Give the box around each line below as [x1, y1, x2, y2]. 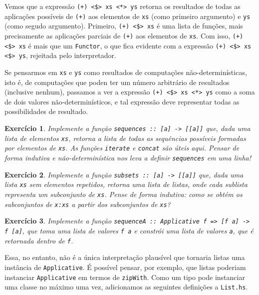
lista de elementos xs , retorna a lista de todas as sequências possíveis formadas [4, 132, 246, 143]
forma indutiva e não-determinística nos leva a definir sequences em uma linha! [4, 152, 252, 162]
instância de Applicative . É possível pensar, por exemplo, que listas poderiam [4, 261, 246, 272]
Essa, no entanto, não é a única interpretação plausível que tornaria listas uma [4, 252, 245, 262]
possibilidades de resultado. [4, 106, 88, 116]
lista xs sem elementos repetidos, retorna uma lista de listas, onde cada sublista [4, 179, 248, 189]
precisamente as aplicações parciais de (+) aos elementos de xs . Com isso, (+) [4, 30, 244, 40]
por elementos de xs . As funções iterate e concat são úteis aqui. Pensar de [4, 142, 240, 153]
